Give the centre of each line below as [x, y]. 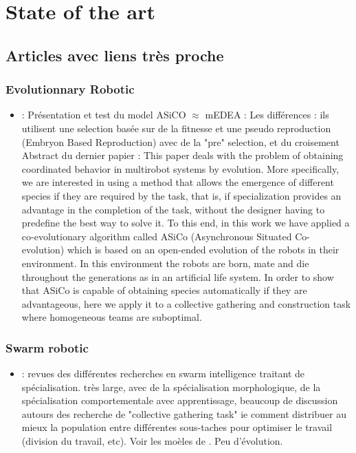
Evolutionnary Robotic [70, 89]
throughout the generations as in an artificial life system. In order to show [178, 276]
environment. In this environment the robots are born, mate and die [165, 263]
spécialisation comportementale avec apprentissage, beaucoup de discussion [180, 400]
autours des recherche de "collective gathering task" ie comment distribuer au [184, 413]
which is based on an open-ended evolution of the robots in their [203, 250]
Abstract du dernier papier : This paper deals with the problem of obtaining [182, 155]
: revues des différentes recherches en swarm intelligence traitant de [163, 373]
